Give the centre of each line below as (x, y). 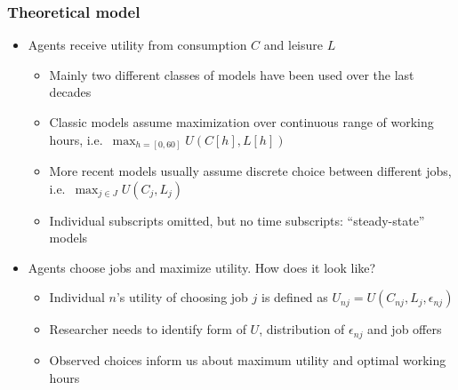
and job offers (405, 329)
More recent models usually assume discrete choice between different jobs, (250, 171)
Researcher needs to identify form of (148, 329)
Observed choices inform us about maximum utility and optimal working (248, 359)
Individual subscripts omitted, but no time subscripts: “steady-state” (237, 220)
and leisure (293, 45)
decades (70, 92)
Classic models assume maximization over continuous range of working (241, 122)
